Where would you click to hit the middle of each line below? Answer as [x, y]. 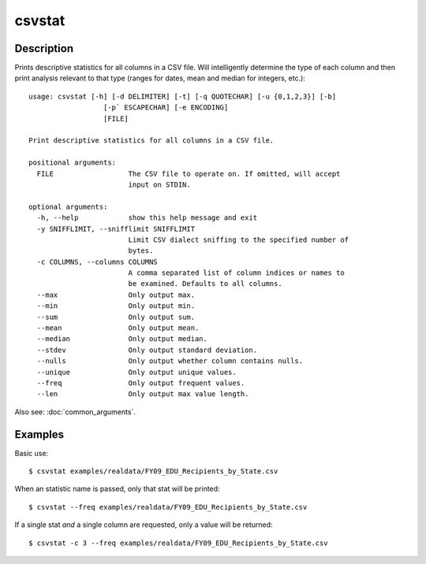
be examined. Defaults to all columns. [206, 284]
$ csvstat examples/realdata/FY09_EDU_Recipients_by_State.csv [153, 471]
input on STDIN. [159, 184]
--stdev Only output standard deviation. [147, 350]
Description [44, 48]
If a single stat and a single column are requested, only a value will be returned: [144, 525]
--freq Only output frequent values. [141, 383]
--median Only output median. [122, 339]
